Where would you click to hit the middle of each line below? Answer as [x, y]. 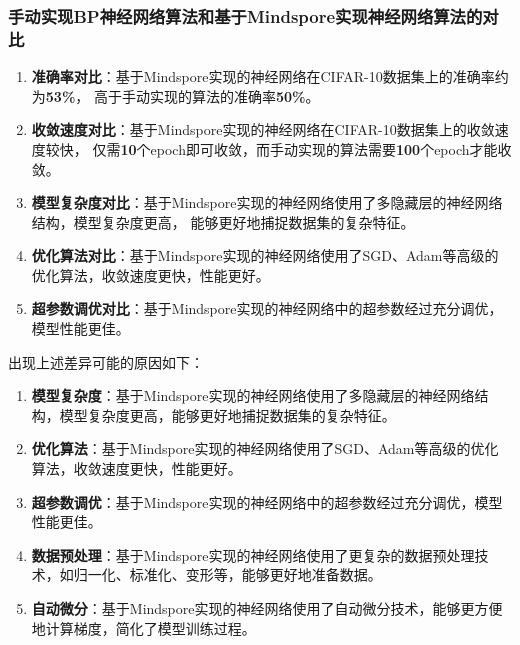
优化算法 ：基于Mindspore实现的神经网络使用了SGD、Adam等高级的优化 [265, 448]
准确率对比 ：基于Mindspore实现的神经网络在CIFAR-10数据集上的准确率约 [270, 76]
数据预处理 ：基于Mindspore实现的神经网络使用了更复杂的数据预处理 [253, 554]
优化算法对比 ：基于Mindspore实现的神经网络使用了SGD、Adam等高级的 [265, 255]
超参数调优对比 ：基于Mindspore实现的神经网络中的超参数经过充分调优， [267, 308]
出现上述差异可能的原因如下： [106, 361]
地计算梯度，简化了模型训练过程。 [143, 627]
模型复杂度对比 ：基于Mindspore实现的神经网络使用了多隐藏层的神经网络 [267, 202]
